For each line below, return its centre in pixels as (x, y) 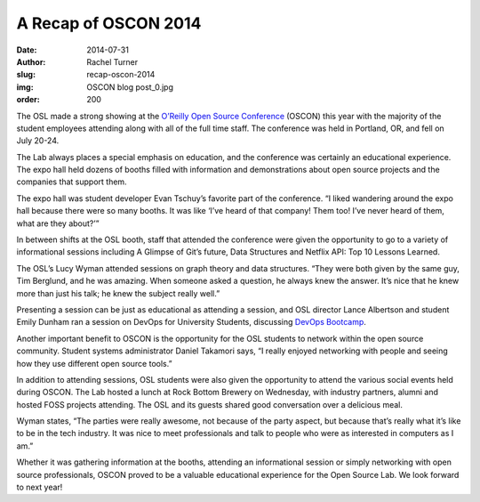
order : (28, 100)
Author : (31, 61)
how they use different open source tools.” (94, 363)
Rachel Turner (112, 61)
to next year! (40, 487)
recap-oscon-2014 (121, 75)
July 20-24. (38, 141)
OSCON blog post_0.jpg (130, 87)
